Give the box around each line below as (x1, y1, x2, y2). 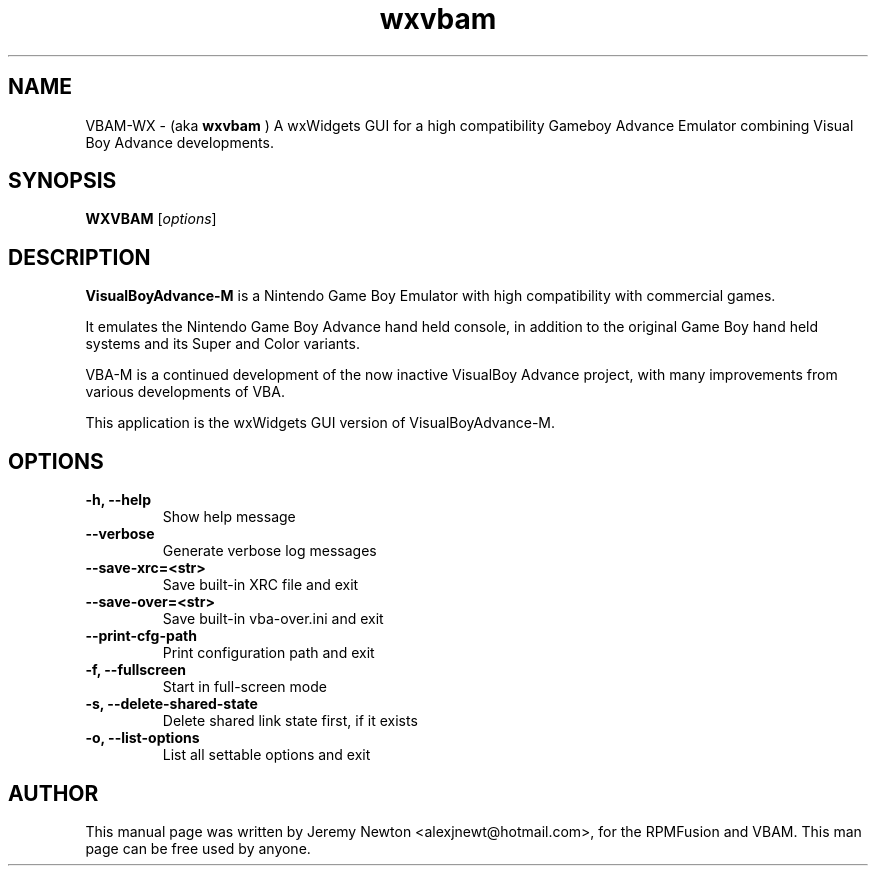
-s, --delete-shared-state (85, 695, 258, 713)
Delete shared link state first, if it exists (162, 712, 418, 730)
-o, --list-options (85, 729, 200, 747)
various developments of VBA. (85, 383, 285, 401)
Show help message (162, 508, 296, 526)
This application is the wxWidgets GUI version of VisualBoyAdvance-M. (85, 414, 555, 432)
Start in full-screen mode (162, 678, 327, 696)
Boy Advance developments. (85, 133, 274, 151)
